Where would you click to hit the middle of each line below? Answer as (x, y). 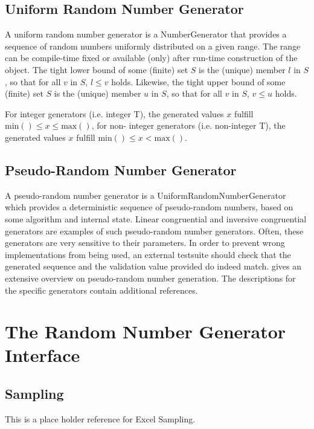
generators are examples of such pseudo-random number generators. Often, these (154, 231)
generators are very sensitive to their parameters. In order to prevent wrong (145, 243)
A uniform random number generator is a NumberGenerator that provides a (146, 34)
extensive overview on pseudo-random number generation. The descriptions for (150, 278)
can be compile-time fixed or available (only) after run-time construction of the (151, 58)
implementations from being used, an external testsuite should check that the (148, 254)
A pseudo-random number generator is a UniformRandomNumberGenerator (146, 195)
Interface (43, 355)
